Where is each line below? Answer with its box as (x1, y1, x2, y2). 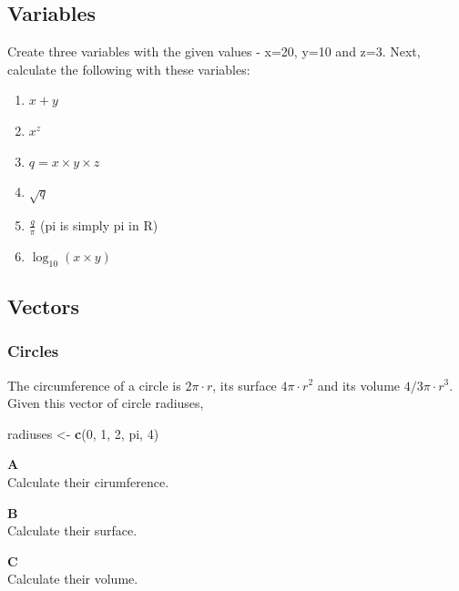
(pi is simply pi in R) (40, 215, 158, 234)
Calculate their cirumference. (7, 472, 169, 491)
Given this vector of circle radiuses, (7, 393, 204, 413)
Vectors (7, 291, 79, 320)
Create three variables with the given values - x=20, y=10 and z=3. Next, (7, 42, 421, 61)
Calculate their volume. (7, 569, 138, 588)
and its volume (317, 375, 401, 394)
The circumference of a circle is (7, 375, 181, 394)
